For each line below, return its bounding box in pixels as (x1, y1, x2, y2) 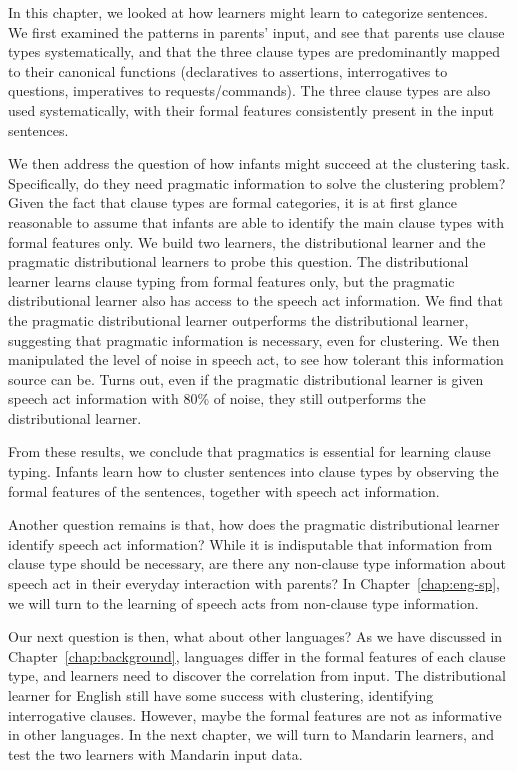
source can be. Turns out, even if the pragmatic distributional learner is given (8, 368, 484, 389)
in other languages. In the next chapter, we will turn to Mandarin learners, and (8, 724, 495, 745)
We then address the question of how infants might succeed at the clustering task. (8, 153, 510, 174)
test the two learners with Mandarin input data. (8, 743, 303, 764)
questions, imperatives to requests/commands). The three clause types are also (8, 80, 491, 101)
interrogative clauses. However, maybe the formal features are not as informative (8, 704, 502, 725)
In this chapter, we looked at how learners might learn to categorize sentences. (8, 2, 488, 22)
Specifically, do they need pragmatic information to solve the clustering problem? (8, 172, 506, 193)
